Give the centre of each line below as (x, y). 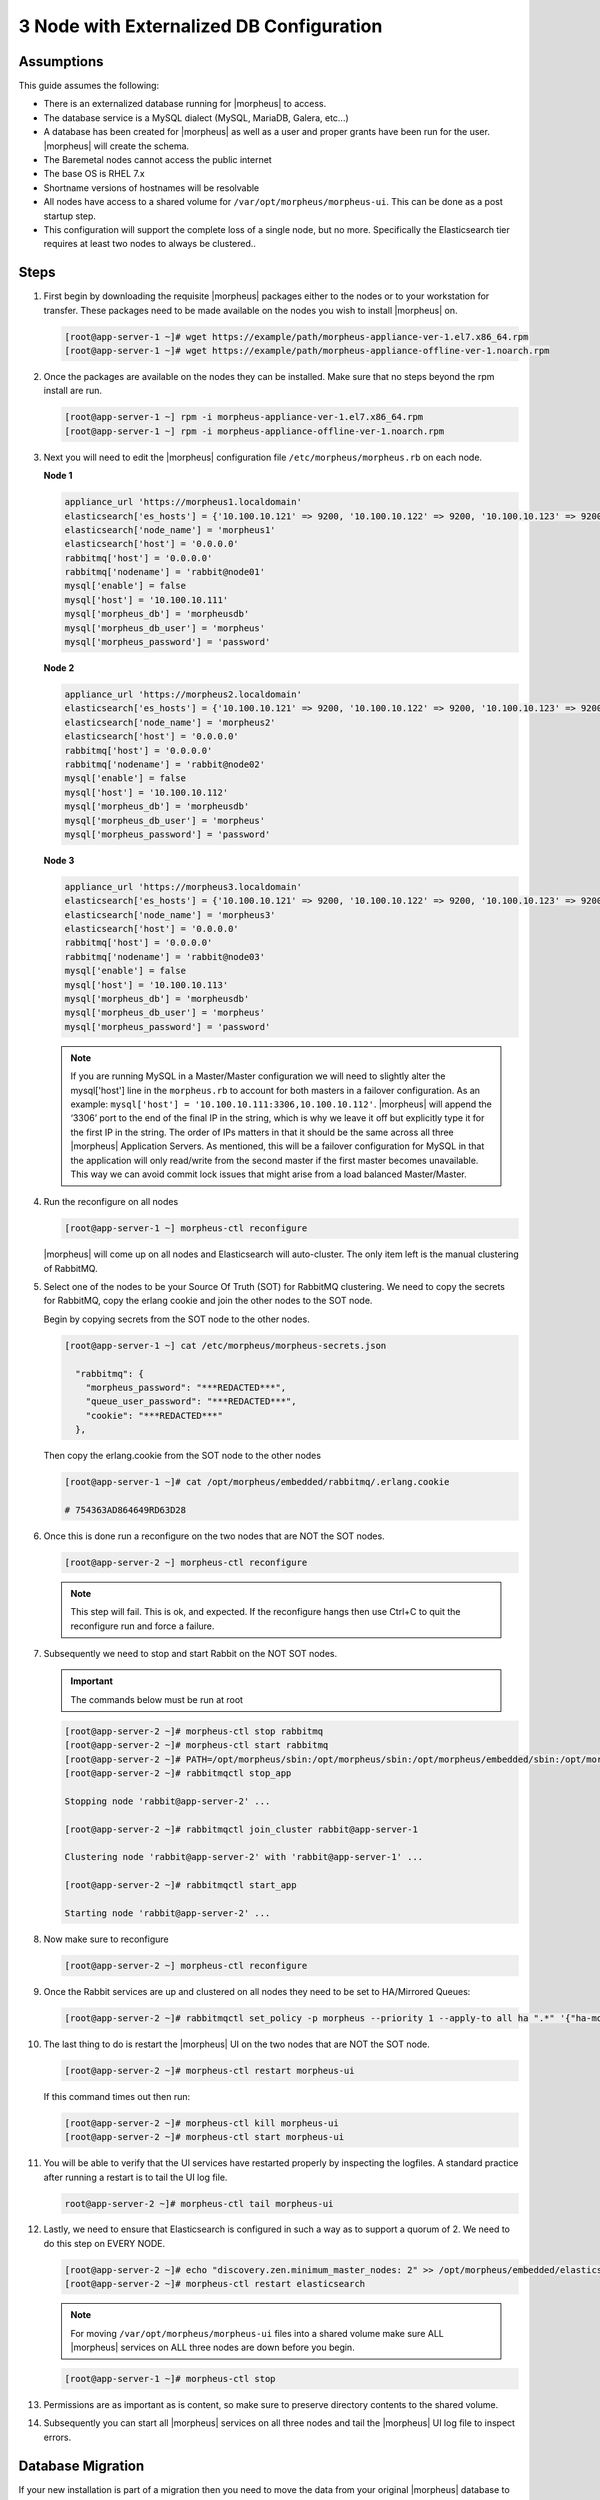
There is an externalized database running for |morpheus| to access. (185, 104)
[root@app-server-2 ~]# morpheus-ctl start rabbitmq (196, 1745)
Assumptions (61, 61)
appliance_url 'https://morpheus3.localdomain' (183, 886)
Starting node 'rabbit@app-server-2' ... (167, 1913)
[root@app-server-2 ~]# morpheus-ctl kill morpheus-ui (201, 2123)
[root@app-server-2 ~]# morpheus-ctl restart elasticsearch (215, 2284)
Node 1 (58, 476)
